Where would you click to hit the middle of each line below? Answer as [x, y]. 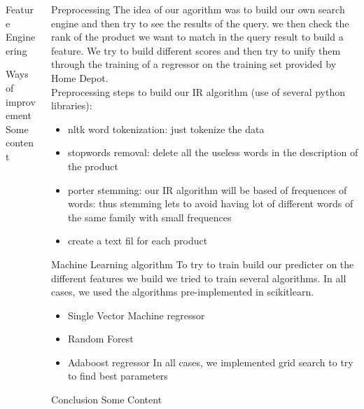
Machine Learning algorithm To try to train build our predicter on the [203, 264]
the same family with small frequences [149, 217]
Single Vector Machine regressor [136, 315]
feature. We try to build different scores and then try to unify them [196, 50]
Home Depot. [80, 77]
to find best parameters [118, 376]
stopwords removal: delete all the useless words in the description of [213, 152]
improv [21, 101]
